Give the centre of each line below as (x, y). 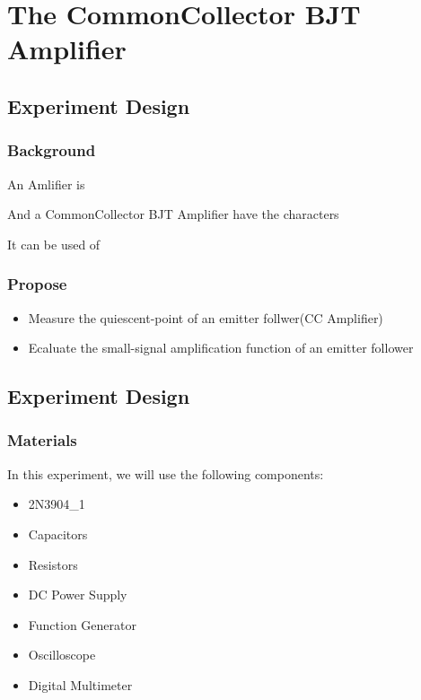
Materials (42, 440)
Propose (37, 284)
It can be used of (54, 244)
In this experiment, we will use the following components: (166, 473)
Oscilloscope (62, 655)
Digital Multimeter (80, 684)
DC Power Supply (78, 595)
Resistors (53, 564)
